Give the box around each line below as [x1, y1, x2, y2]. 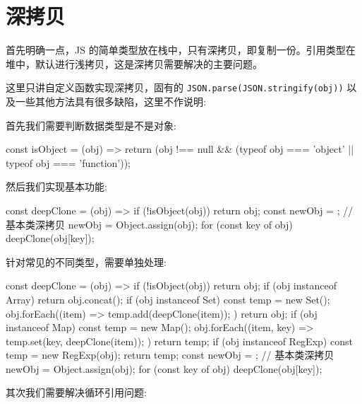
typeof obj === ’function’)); [6, 155, 131, 170]
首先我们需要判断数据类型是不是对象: [6, 117, 176, 132]
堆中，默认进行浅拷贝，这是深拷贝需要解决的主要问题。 [6, 56, 263, 71]
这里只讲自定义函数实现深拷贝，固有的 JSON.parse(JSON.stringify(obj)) [6, 80, 344, 95]
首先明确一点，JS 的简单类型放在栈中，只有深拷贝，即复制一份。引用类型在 [6, 42, 356, 57]
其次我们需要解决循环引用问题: [6, 385, 147, 400]
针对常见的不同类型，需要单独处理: [6, 254, 167, 269]
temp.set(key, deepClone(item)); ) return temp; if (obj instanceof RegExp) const [6, 333, 353, 348]
